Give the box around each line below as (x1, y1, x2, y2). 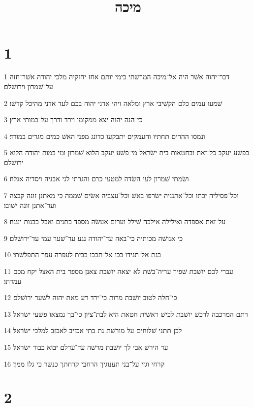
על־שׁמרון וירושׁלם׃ (4, 81, 53, 91)
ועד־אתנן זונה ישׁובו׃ (4, 200, 56, 210)
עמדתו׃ (4, 275, 22, 286)
